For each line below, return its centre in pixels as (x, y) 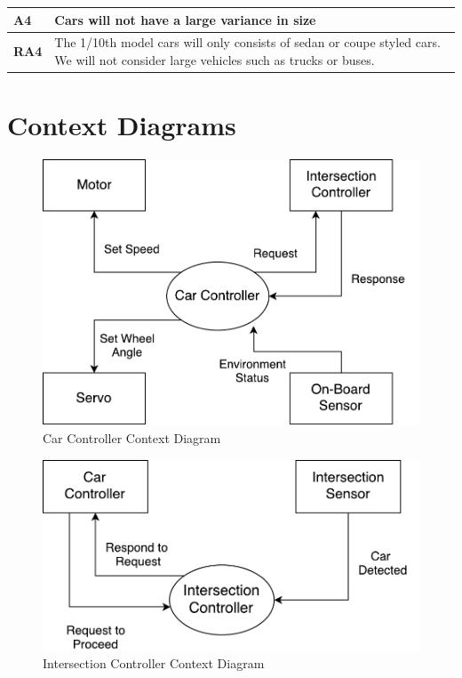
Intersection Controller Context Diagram (154, 663)
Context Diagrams (122, 125)
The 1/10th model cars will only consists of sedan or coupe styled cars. (247, 42)
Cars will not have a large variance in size (185, 19)
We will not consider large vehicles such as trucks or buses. (215, 59)
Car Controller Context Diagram (132, 437)
